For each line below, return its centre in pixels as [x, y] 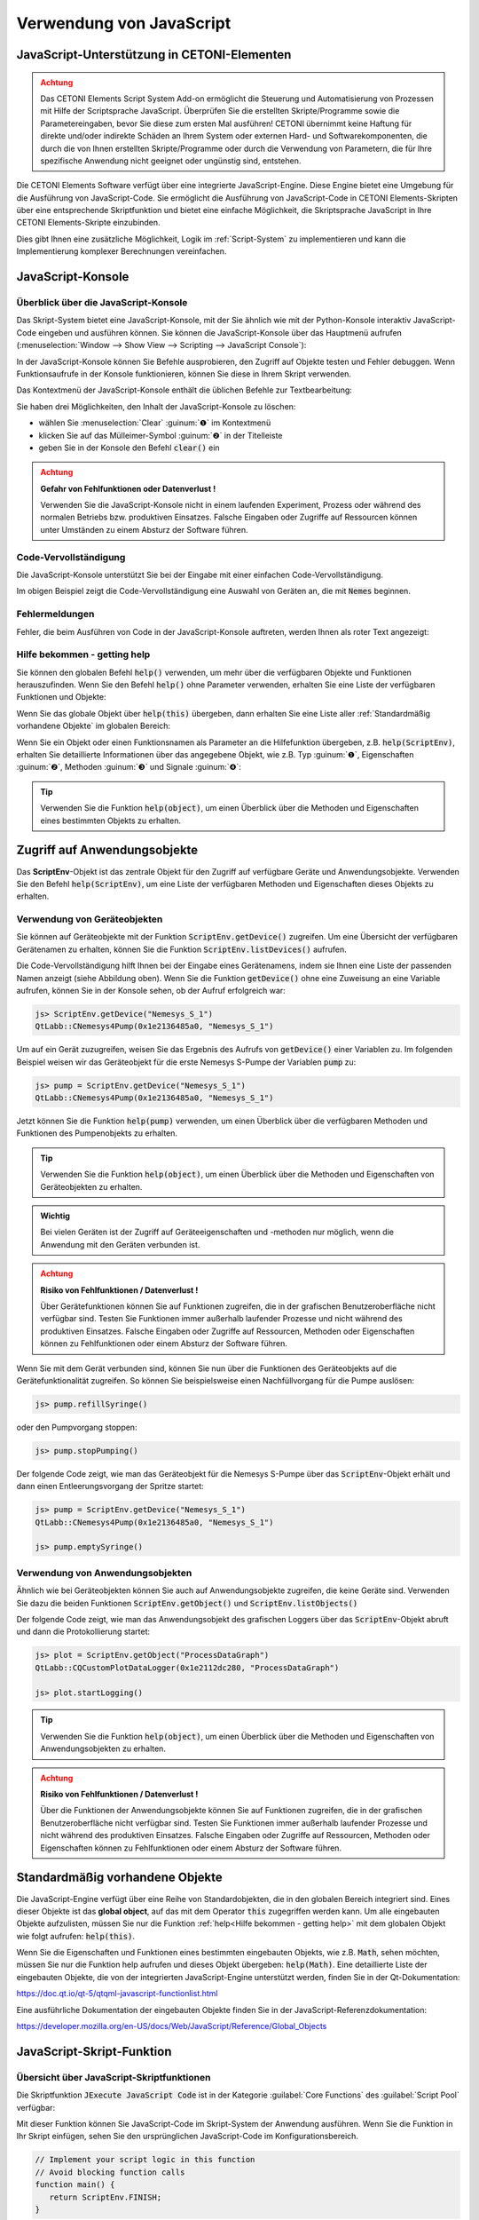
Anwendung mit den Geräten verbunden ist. [120, 1244]
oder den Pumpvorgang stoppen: [77, 1427]
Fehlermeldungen [55, 614]
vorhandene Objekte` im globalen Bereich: [94, 726]
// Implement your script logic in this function [145, 2160]
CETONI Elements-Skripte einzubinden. [88, 223]
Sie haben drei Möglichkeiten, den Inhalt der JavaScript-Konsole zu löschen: [156, 406]
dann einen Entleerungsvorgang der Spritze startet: [110, 1487]
